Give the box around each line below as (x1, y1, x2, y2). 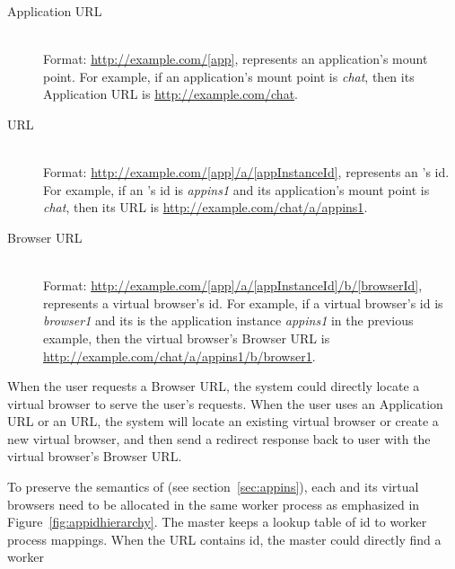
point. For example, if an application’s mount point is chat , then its (43, 67, 415, 85)
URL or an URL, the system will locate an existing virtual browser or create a (7, 412, 439, 431)
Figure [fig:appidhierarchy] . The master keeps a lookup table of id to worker (7, 512, 427, 531)
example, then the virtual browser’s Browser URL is (43, 328, 330, 347)
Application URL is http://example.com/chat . (43, 84, 298, 103)
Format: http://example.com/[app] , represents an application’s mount (43, 49, 428, 68)
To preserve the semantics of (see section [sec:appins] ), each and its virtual (7, 477, 419, 496)
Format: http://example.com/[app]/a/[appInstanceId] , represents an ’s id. (43, 163, 450, 182)
